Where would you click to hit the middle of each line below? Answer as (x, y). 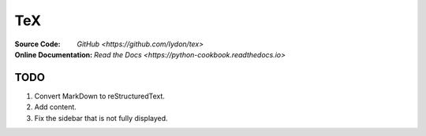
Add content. (55, 107)
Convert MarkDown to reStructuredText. (100, 96)
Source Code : (37, 44)
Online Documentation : (54, 54)
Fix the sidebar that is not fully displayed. (101, 118)
